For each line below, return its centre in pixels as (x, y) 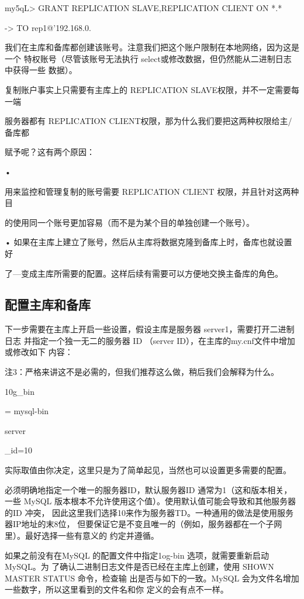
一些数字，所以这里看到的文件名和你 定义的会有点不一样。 (117, 589)
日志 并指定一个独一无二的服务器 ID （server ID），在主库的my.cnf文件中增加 (150, 340)
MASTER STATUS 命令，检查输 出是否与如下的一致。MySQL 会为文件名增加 (152, 578)
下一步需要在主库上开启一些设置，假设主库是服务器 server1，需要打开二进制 (150, 329)
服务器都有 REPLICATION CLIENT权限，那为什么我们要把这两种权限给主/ (148, 121)
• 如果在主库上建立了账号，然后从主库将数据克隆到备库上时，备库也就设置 (148, 242)
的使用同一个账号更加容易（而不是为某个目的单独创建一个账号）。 (129, 222)
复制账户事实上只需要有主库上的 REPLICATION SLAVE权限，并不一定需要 (148, 89)
